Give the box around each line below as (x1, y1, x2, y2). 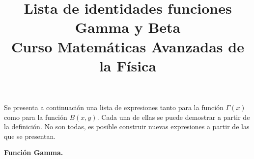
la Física (99, 55, 157, 75)
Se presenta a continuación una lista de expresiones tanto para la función (4, 102, 224, 112)
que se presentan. (4, 131, 56, 141)
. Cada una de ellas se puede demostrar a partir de (97, 112, 250, 122)
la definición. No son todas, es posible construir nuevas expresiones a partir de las (4, 121, 250, 132)
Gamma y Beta (75, 17, 181, 37)
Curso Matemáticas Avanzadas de (11, 36, 244, 56)
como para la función (4, 112, 67, 122)
